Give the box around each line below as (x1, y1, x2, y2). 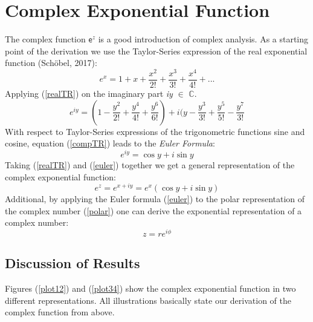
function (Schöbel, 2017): (5, 56, 97, 69)
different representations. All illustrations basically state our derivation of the (5, 294, 291, 306)
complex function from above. (5, 306, 115, 318)
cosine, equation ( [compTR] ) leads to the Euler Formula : (5, 137, 215, 149)
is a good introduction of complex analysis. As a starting (98, 33, 309, 45)
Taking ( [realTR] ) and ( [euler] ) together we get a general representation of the (5, 158, 295, 171)
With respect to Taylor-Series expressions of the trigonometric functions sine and (5, 125, 305, 137)
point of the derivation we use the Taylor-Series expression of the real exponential (5, 44, 308, 57)
